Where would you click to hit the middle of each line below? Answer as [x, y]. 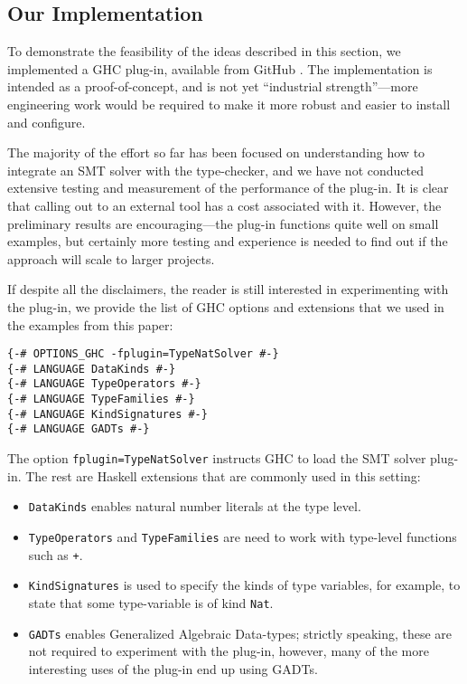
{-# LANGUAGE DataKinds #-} [92, 369]
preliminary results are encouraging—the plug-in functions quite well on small [223, 223]
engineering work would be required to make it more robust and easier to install [229, 104]
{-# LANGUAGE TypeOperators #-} [104, 384]
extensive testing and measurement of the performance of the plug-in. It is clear [228, 188]
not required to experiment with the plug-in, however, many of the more [229, 651]
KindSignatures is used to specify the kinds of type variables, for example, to [244, 585]
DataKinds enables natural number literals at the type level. [195, 506]
